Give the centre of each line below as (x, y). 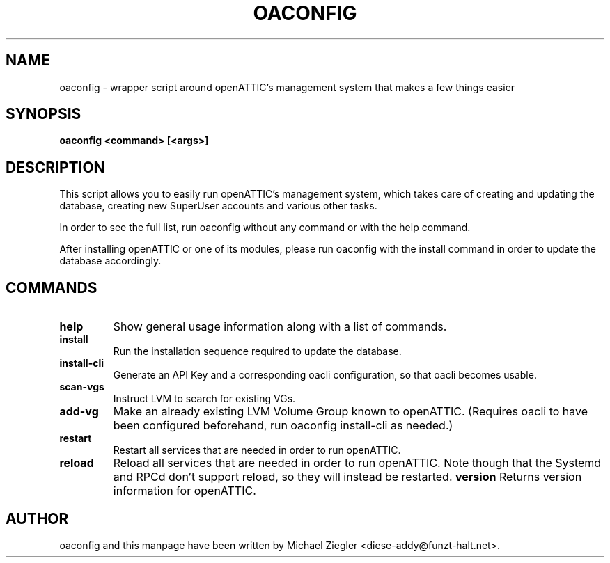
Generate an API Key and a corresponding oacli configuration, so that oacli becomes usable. (325, 375)
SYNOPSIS (44, 114)
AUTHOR (37, 518)
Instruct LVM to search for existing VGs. (204, 399)
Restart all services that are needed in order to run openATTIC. (257, 450)
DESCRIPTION (55, 167)
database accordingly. (110, 261)
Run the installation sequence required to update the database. (257, 351)
